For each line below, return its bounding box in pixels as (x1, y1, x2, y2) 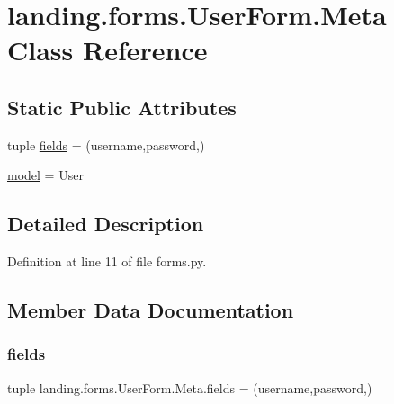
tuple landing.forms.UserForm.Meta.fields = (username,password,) (7, 378, 372, 397)
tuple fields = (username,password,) (7, 135, 205, 154)
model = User (7, 166, 84, 184)
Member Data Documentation (7, 296, 294, 324)
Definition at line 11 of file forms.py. (7, 252, 207, 271)
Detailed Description (7, 210, 204, 238)
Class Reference (7, 31, 208, 68)
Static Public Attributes (7, 93, 237, 121)
